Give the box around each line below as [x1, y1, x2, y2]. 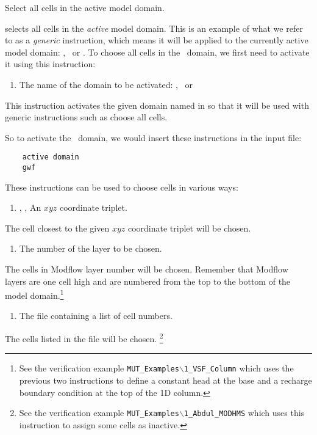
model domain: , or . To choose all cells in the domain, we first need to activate [5, 45, 310, 58]
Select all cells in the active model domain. [5, 1, 165, 13]
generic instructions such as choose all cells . [5, 111, 168, 123]
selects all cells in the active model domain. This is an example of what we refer [5, 21, 303, 34]
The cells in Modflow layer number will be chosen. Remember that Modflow [5, 263, 288, 276]
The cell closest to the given [5, 221, 110, 234]
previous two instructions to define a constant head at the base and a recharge [19, 373, 312, 386]
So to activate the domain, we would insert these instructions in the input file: [5, 131, 302, 144]
